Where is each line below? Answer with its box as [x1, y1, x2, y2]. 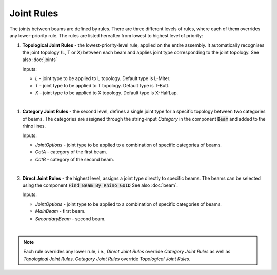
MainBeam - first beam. [35, 208, 86, 214]
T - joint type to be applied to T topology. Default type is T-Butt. [35, 83, 170, 89]
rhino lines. [22, 123, 46, 129]
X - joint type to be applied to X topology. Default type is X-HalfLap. [35, 90, 179, 96]
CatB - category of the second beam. [35, 156, 114, 162]
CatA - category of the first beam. [35, 149, 107, 155]
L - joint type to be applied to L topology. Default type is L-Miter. [35, 75, 171, 82]
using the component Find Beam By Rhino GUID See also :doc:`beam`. [22, 182, 178, 188]
